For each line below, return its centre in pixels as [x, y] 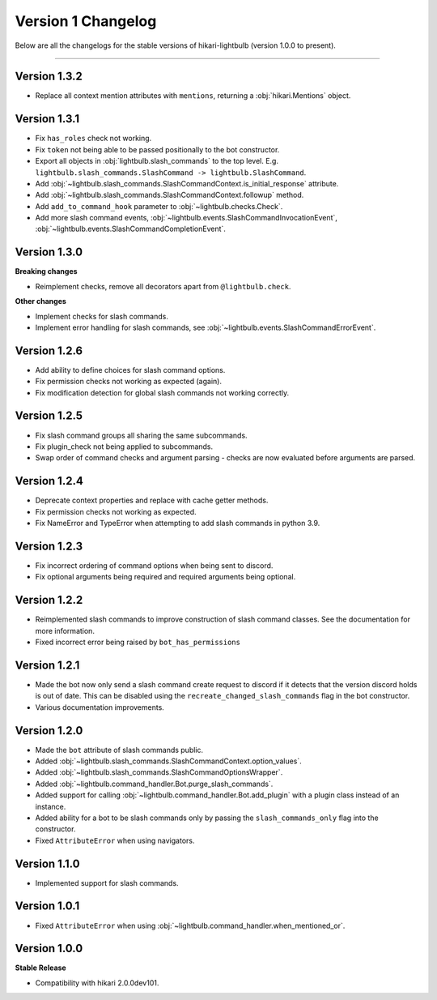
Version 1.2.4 [49, 481]
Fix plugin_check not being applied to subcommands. [124, 447]
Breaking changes [46, 271]
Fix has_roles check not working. [93, 139]
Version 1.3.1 [47, 119]
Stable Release [40, 968]
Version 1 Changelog [86, 21]
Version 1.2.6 [49, 350]
